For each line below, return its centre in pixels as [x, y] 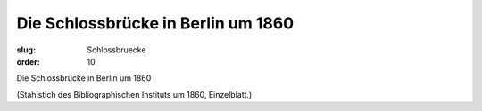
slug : [26, 50]
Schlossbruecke [116, 50]
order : [28, 61]
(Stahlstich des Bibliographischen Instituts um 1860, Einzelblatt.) [134, 94]
